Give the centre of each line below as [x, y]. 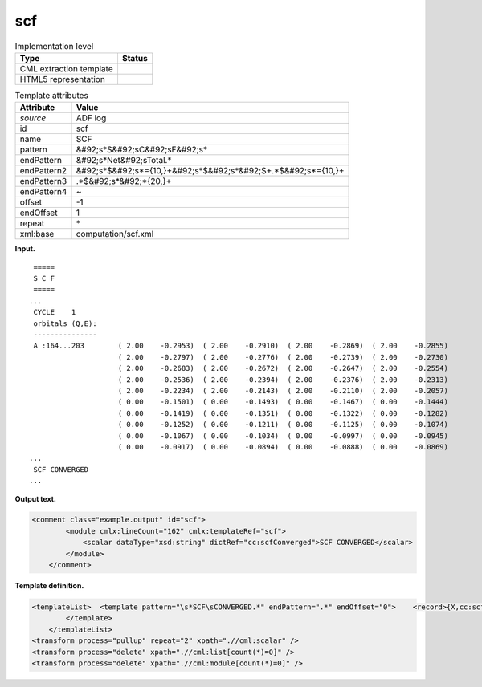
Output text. [35, 498]
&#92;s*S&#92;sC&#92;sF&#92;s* [142, 150]
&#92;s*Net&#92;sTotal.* [124, 161]
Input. [25, 249]
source [33, 118]
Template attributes [51, 96]
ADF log [91, 118]
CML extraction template [66, 68]
